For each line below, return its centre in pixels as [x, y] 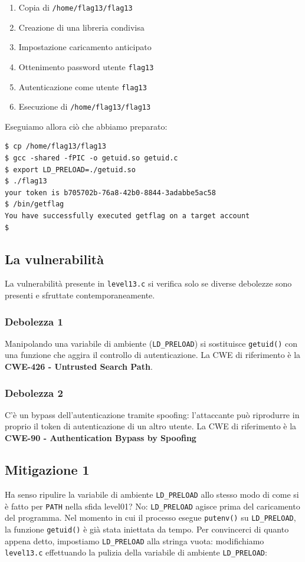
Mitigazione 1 [47, 470]
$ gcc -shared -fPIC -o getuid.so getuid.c [91, 158]
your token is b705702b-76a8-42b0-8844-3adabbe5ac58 [110, 193]
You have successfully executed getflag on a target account [127, 216]
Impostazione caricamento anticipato [85, 47]
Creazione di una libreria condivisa [81, 27]
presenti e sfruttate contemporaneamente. [80, 295]
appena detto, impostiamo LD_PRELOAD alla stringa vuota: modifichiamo [135, 540]
